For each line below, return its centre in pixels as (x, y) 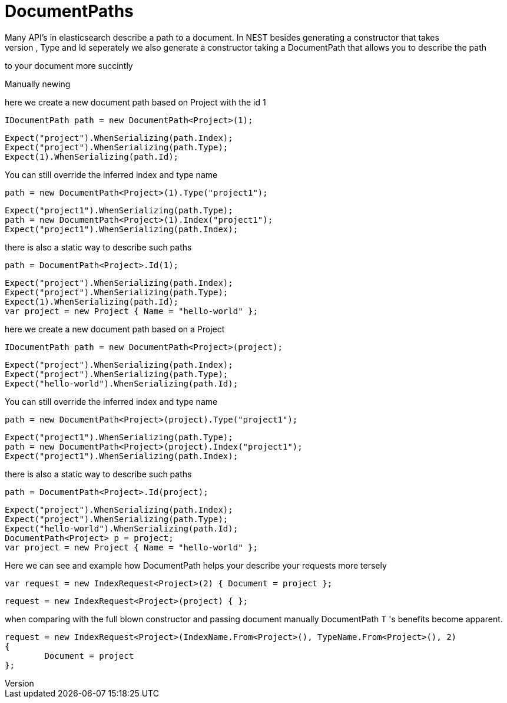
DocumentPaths (69, 11)
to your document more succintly (69, 65)
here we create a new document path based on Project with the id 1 (135, 102)
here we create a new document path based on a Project (115, 329)
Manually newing (38, 84)
